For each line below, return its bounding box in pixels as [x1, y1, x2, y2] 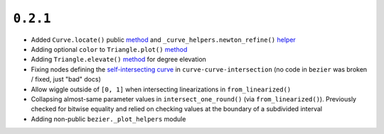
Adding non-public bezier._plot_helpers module [31, 114, 186, 123]
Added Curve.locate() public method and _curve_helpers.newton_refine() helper [31, 35, 297, 44]
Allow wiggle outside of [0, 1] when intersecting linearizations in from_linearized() [31, 85, 292, 94]
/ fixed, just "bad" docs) [31, 75, 101, 84]
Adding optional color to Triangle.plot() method [31, 45, 188, 53]
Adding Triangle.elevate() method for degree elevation [31, 55, 206, 64]
